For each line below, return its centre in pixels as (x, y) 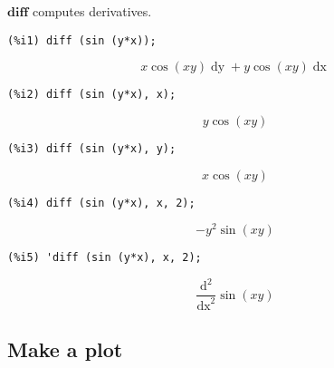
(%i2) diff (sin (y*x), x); (92, 95)
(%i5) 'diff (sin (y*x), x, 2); (105, 258)
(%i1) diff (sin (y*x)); (82, 40)
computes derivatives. (92, 11)
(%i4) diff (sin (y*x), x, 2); (101, 203)
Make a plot (65, 349)
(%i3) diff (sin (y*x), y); (92, 148)
